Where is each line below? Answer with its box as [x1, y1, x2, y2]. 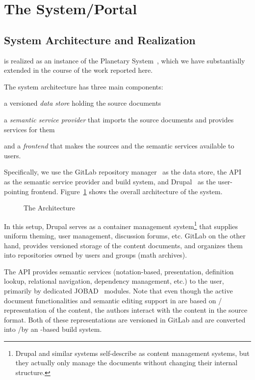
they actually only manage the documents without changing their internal [15, 357, 238, 368]
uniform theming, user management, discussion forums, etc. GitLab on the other [4, 230, 246, 240]
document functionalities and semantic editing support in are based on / [4, 295, 222, 305]
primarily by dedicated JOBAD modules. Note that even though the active [4, 285, 233, 295]
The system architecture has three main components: [4, 81, 163, 91]
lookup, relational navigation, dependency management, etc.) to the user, [4, 276, 224, 286]
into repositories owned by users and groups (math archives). [4, 250, 187, 260]
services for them [4, 124, 55, 134]
